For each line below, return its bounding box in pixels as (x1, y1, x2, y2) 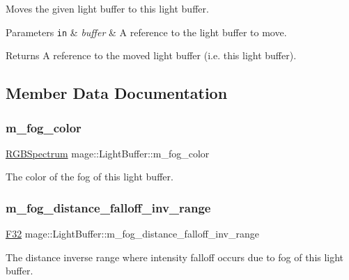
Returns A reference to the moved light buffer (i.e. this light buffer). (6, 48, 297, 63)
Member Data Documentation (6, 82, 228, 104)
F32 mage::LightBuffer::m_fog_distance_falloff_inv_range (6, 226, 259, 241)
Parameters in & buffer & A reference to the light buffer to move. (6, 24, 287, 39)
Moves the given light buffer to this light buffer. (6, 1, 209, 15)
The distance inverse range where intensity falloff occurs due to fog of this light (6, 249, 344, 264)
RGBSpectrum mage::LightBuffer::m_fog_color (6, 146, 210, 160)
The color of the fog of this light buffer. (6, 169, 173, 184)
